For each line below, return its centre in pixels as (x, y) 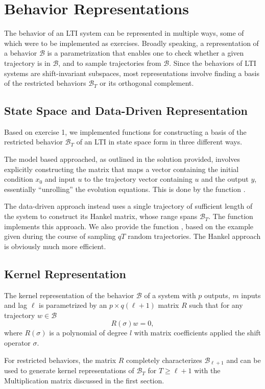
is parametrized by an (73, 305)
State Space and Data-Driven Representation (126, 111)
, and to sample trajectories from (110, 63)
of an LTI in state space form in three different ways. (159, 142)
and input (60, 179)
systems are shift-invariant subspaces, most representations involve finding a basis (132, 73)
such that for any (216, 305)
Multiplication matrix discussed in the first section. (84, 380)
